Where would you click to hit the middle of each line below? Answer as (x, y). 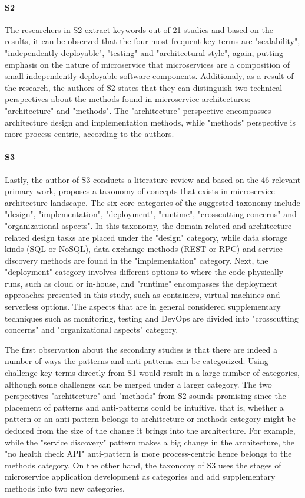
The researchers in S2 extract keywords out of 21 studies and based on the (139, 29)
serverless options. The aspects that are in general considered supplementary (143, 307)
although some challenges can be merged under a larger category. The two (138, 384)
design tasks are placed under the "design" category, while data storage (160, 237)
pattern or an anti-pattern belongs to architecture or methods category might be (150, 419)
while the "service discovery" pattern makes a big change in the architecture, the (150, 442)
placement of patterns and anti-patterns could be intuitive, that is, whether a (144, 407)
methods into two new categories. (65, 488)
